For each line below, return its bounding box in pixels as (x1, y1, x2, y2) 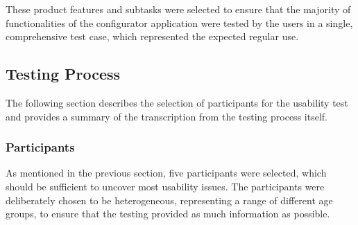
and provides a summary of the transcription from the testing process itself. (6, 109, 327, 123)
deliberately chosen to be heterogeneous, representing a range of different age (6, 192, 333, 207)
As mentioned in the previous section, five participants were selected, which (6, 165, 327, 180)
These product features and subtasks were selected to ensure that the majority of (6, 2, 351, 16)
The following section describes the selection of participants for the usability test (6, 95, 348, 109)
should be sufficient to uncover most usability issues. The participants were (6, 179, 325, 193)
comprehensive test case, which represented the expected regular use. (6, 29, 299, 44)
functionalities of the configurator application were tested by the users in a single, (6, 15, 353, 30)
